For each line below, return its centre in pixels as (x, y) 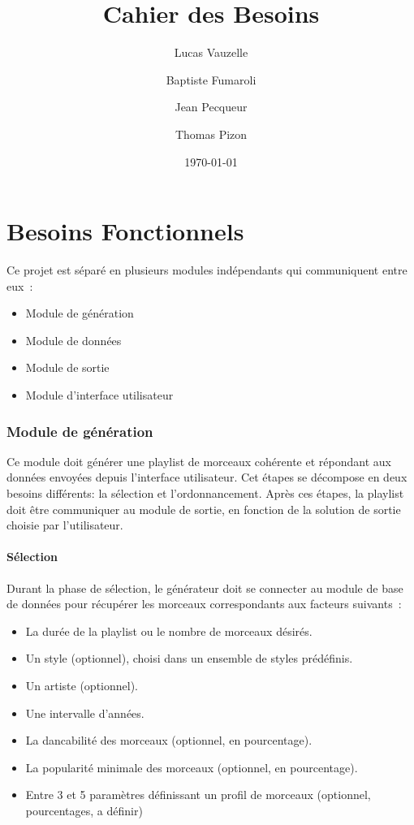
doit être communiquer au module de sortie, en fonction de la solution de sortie (204, 509)
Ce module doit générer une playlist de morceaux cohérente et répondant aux (199, 461)
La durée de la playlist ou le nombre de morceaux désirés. (169, 631)
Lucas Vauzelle (211, 52)
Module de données (73, 340)
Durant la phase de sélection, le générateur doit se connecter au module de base (205, 587)
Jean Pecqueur (211, 107)
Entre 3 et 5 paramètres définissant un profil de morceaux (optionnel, (198, 795)
